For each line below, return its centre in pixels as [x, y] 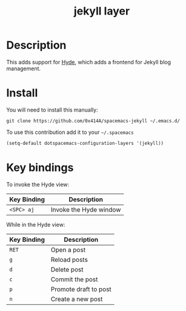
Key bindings [40, 167]
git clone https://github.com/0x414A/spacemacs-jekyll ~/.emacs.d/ [93, 121]
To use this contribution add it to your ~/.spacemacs [70, 132]
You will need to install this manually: [52, 110]
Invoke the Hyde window [86, 209]
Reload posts [69, 259]
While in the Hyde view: [36, 224]
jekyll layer [102, 11]
